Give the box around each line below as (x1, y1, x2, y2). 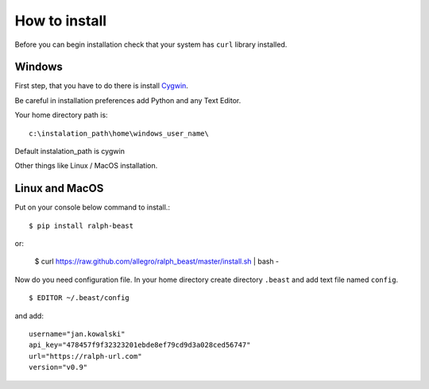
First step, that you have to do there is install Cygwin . (14, 81, 188, 91)
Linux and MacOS (14, 182, 104, 195)
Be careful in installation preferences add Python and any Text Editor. (14, 95, 242, 105)
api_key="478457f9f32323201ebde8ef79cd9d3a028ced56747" (29, 341, 251, 349)
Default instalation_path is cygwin (14, 147, 125, 156)
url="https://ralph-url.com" (29, 352, 142, 360)
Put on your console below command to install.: (14, 202, 171, 212)
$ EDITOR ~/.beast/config (29, 294, 130, 302)
